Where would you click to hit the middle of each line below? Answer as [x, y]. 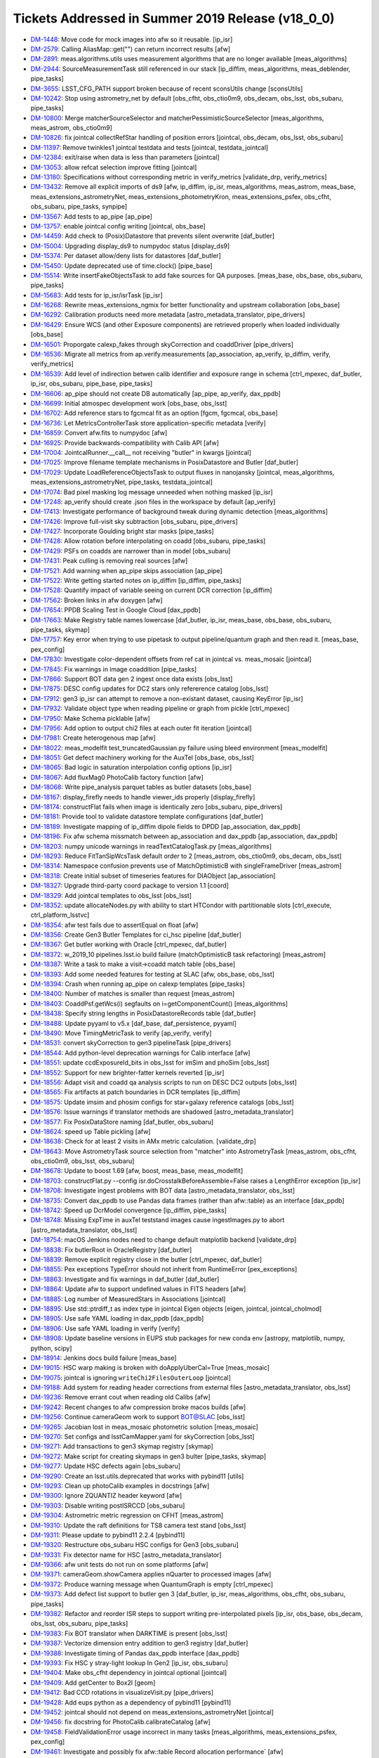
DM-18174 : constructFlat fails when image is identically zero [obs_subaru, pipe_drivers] [157, 807]
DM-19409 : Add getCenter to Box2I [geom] [93, 1682]
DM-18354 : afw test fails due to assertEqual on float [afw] [114, 925]
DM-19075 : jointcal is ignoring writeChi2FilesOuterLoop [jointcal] [131, 1378]
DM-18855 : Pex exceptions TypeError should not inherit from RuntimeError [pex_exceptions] [164, 1269]
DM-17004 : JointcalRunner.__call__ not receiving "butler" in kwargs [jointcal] [141, 452]
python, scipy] [51, 1348]
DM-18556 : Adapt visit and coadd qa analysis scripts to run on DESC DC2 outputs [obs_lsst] [164, 1082]
